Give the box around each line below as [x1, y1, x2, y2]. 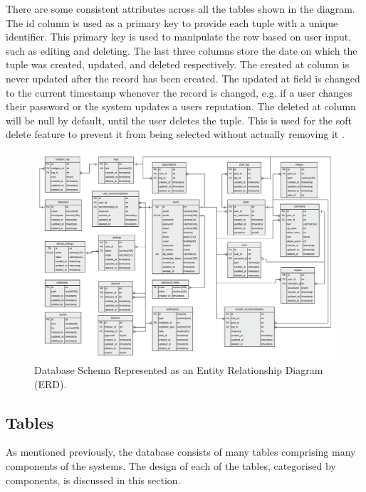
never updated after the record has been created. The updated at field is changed [6, 70, 360, 85]
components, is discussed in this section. [6, 472, 181, 487]
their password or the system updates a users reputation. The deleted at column [6, 99, 356, 114]
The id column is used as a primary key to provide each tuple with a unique [6, 15, 338, 30]
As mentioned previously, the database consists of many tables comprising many [6, 444, 356, 459]
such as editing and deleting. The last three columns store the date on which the [6, 43, 357, 58]
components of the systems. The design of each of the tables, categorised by [6, 459, 336, 474]
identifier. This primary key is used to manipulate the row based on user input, [6, 29, 352, 44]
